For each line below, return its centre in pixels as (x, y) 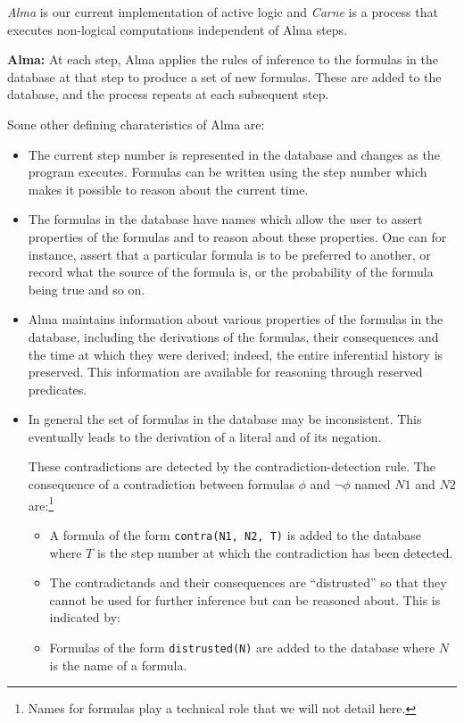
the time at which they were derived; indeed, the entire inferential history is (236, 354)
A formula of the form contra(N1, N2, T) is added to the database (235, 534)
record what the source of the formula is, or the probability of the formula (231, 272)
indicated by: (85, 617)
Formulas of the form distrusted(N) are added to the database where (242, 647)
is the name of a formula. (118, 665)
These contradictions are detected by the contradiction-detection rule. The (232, 466)
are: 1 (41, 503)
